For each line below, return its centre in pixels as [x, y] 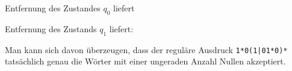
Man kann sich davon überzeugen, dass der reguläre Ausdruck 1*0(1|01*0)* [146, 49]
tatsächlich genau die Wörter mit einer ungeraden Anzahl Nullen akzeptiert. [145, 61]
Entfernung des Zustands [51, 28]
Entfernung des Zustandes [53, 8]
